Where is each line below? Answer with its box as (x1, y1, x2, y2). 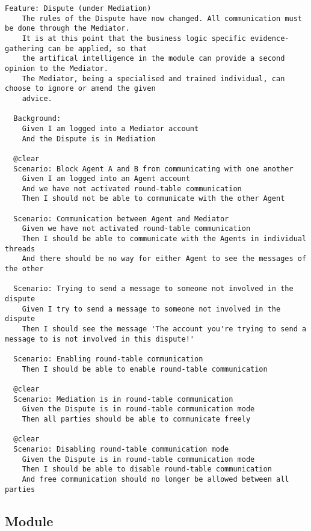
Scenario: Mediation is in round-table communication (13, 394, 233, 404)
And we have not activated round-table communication (22, 184, 242, 193)
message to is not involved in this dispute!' (5, 334, 194, 343)
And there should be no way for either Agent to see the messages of (22, 254, 307, 263)
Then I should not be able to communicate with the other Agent (22, 194, 285, 203)
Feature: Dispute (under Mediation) (5, 4, 152, 13)
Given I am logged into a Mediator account (22, 124, 199, 133)
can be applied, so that (48, 44, 147, 53)
